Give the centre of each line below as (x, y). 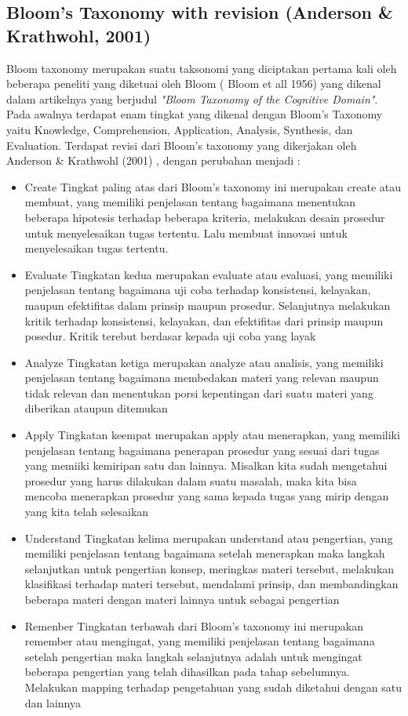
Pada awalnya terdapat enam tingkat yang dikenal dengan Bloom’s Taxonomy (195, 114)
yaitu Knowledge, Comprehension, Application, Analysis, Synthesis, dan (180, 129)
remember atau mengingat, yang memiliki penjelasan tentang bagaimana (200, 641)
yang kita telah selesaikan (87, 512)
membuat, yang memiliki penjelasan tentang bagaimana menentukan (190, 202)
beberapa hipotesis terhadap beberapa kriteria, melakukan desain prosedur (205, 217)
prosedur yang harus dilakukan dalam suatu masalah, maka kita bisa (191, 480)
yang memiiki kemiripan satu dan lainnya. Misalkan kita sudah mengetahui (206, 465)
